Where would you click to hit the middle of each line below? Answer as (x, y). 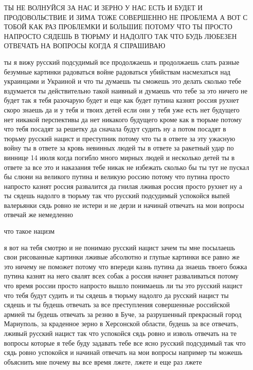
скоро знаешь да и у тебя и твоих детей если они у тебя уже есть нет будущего (122, 109)
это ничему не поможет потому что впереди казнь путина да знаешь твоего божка (126, 266)
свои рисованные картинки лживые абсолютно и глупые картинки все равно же (122, 257)
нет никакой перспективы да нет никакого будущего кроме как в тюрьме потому (123, 119)
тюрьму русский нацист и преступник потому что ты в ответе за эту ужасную (120, 138)
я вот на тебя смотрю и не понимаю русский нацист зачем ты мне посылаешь (119, 247)
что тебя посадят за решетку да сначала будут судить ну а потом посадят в (115, 129)
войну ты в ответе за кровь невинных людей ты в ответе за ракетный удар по (119, 148)
